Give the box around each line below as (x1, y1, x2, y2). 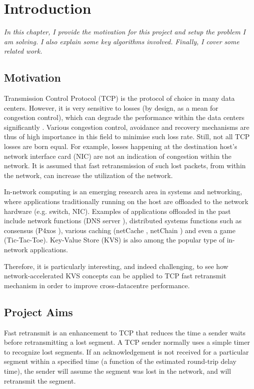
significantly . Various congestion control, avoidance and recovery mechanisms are (4, 121, 250, 132)
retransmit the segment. (4, 375, 76, 386)
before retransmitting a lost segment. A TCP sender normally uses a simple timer (4, 337, 250, 347)
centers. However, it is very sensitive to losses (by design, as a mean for (4, 102, 219, 113)
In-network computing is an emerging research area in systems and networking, (4, 186, 242, 197)
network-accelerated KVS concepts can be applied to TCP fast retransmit (4, 270, 226, 281)
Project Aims (4, 304, 73, 319)
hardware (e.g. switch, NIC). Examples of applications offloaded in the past (4, 206, 231, 216)
